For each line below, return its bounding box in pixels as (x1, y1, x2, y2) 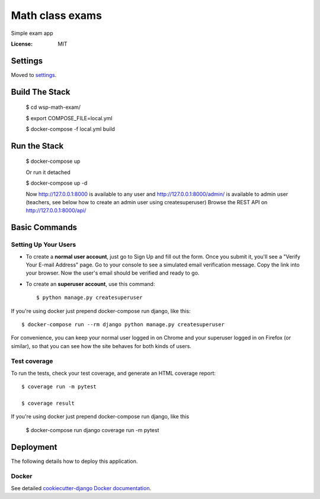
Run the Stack (11, 141, 64, 151)
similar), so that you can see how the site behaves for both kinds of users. (11, 342, 192, 349)
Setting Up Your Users (11, 240, 76, 249)
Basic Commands (11, 223, 77, 233)
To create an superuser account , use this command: (25, 280, 155, 287)
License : (11, 40, 33, 47)
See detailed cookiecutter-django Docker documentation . (11, 484, 151, 491)
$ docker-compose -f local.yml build (25, 125, 116, 133)
